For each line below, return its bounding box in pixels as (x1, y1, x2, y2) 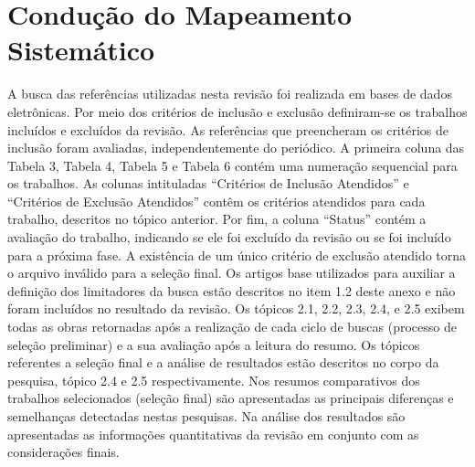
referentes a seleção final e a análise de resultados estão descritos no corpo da (7, 353, 439, 372)
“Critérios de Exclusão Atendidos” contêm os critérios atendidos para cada (7, 191, 426, 210)
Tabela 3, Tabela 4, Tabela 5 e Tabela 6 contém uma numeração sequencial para (7, 155, 458, 175)
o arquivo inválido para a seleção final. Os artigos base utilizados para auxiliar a (7, 263, 456, 282)
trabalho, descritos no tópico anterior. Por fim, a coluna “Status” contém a (7, 209, 427, 228)
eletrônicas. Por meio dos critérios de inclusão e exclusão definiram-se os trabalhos (7, 101, 468, 121)
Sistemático (7, 31, 155, 69)
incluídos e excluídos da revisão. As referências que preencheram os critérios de (7, 120, 449, 139)
